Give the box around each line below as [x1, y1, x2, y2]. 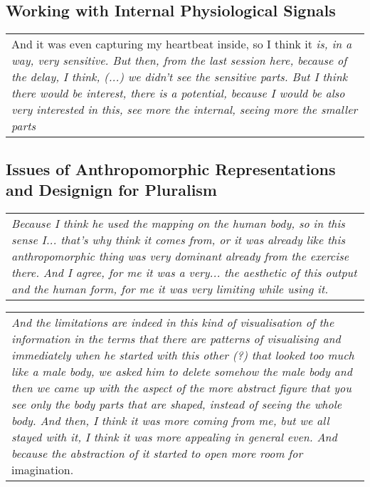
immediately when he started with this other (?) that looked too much [11, 346, 354, 363]
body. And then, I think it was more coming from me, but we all [11, 412, 329, 429]
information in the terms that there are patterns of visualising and [11, 330, 341, 347]
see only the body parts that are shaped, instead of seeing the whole [11, 395, 342, 412]
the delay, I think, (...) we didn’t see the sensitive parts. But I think [11, 68, 348, 85]
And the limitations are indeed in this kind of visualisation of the [11, 313, 334, 330]
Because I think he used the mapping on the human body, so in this [11, 214, 345, 231]
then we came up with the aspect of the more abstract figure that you [11, 379, 351, 396]
